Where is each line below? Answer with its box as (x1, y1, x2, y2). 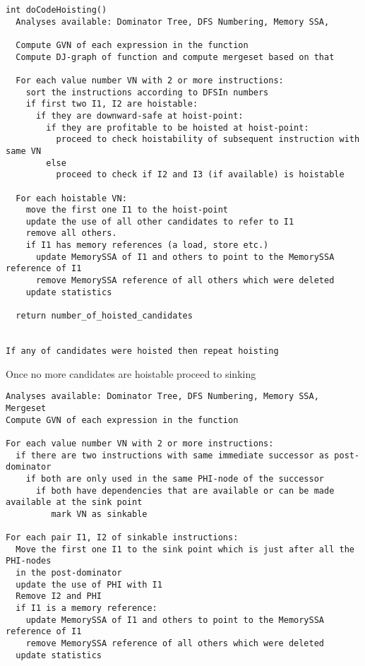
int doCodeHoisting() (6, 5, 107, 15)
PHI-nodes (6, 556, 52, 566)
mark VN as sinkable (51, 509, 148, 519)
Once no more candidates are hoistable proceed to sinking (6, 366, 256, 381)
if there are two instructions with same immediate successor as (16, 450, 330, 460)
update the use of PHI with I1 (16, 579, 162, 590)
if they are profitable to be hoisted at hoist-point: (46, 122, 309, 133)
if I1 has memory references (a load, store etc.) (25, 240, 269, 251)
